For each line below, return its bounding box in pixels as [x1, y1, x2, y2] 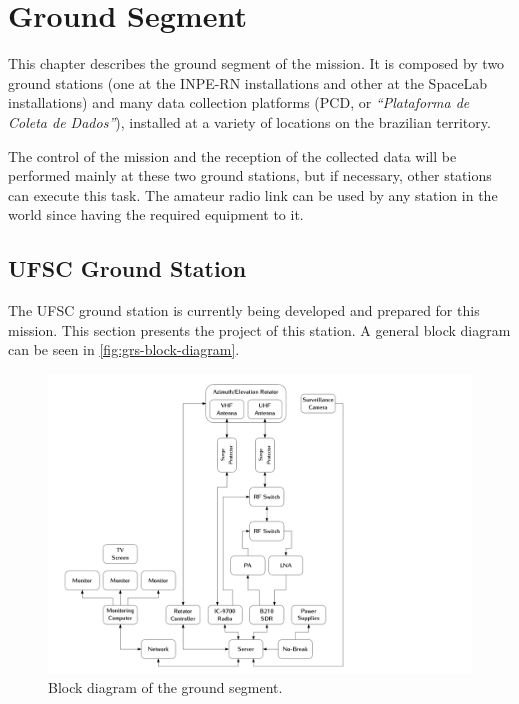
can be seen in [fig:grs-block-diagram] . [8, 339, 240, 360]
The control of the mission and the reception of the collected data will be [8, 145, 457, 166]
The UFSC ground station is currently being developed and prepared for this [8, 300, 480, 321]
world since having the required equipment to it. [8, 204, 304, 225]
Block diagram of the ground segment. [48, 677, 283, 698]
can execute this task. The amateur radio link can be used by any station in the [8, 184, 498, 205]
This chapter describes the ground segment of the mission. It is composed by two [8, 53, 505, 74]
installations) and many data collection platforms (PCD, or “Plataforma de [8, 92, 470, 113]
